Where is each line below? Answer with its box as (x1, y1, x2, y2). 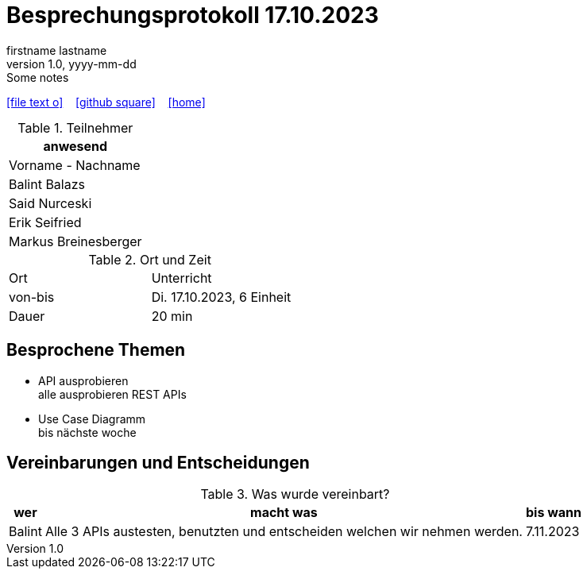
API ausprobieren (38, 373, 129, 388)
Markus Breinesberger (9, 233, 142, 249)
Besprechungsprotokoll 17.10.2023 (6, 2, 379, 29)
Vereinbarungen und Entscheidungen (6, 453, 310, 473)
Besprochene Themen (6, 340, 186, 361)
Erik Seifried (9, 214, 82, 230)
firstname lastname (6, 43, 107, 57)
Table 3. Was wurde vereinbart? (200, 486, 390, 503)
